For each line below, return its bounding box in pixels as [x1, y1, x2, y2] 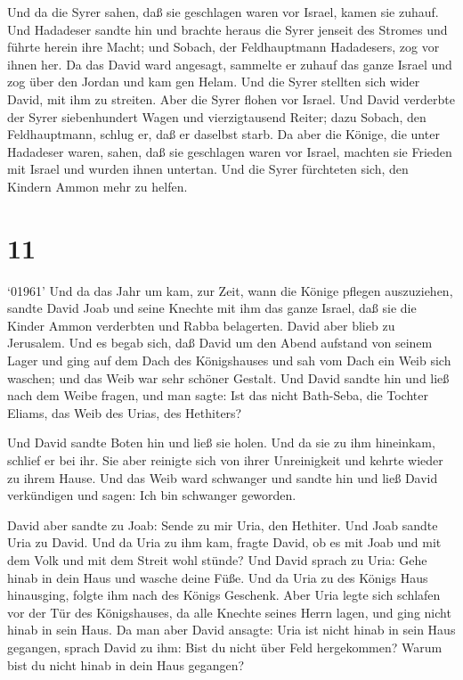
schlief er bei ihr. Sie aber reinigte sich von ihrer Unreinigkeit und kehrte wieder [7, 451, 443, 469]
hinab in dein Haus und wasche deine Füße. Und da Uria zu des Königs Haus [7, 568, 428, 586]
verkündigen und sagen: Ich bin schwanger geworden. [7, 486, 296, 504]
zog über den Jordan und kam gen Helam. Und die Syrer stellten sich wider [7, 72, 420, 91]
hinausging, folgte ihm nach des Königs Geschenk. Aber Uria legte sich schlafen [7, 586, 441, 604]
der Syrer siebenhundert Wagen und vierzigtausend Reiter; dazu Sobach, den [7, 107, 426, 126]
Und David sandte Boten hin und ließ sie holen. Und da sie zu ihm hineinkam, [7, 433, 435, 452]
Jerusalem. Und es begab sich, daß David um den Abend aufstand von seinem [7, 333, 433, 352]
